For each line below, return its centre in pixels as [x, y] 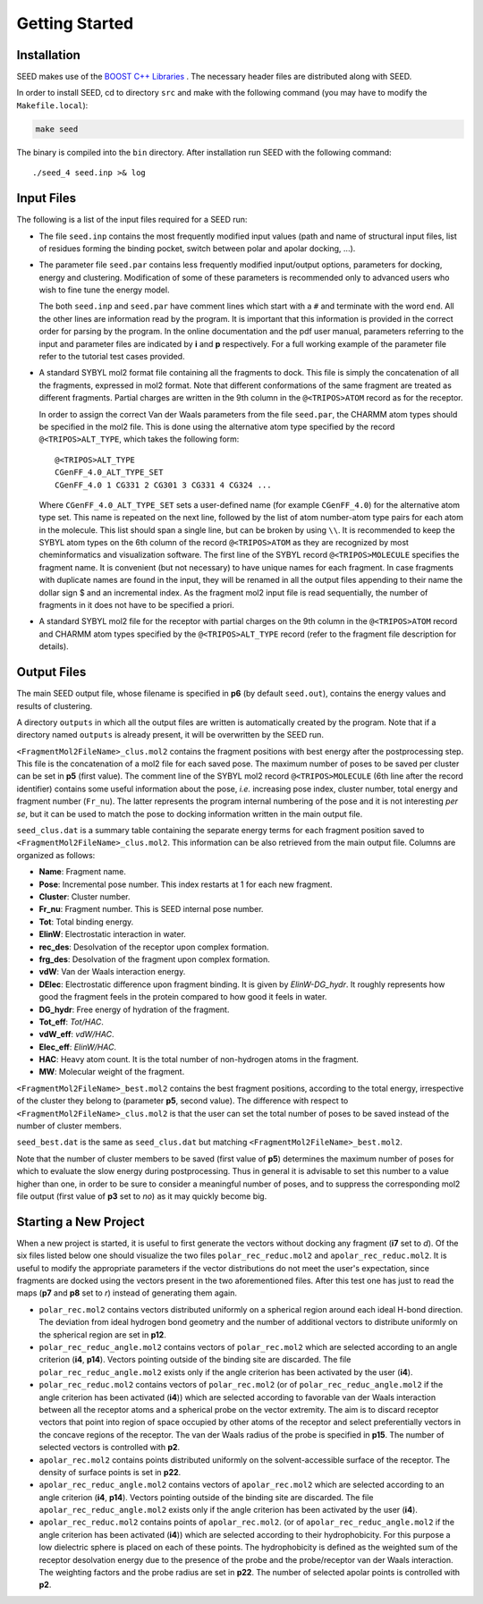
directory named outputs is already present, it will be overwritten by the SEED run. [170, 735]
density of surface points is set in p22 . [110, 1472]
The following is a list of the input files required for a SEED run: [132, 220]
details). [54, 646]
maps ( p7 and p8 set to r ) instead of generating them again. [127, 1293]
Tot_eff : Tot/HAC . [72, 1021]
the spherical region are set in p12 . [103, 1334]
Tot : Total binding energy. [86, 922]
